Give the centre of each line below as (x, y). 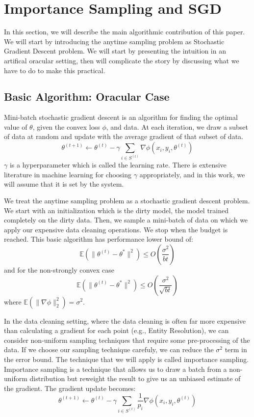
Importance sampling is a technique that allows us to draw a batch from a (115, 369)
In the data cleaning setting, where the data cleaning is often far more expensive (125, 320)
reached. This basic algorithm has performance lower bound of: (99, 239)
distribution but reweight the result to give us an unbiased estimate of (135, 378)
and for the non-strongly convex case (59, 269)
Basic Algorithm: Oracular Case (87, 97)
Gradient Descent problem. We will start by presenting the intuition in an (115, 51)
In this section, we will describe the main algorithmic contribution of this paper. (125, 32)
